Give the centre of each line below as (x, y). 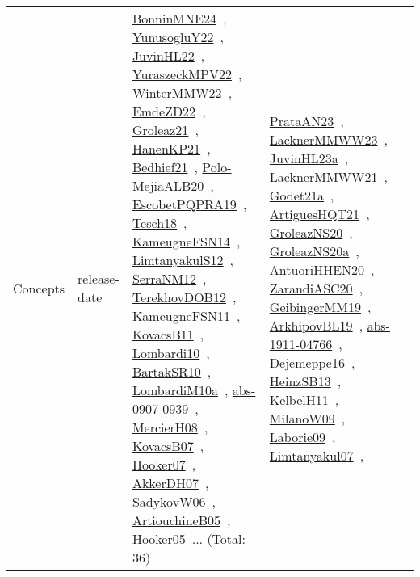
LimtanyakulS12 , (183, 260)
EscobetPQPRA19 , (189, 204)
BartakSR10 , (172, 371)
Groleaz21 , (165, 130)
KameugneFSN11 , (186, 316)
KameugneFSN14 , (186, 241)
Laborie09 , (302, 436)
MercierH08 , (170, 427)
